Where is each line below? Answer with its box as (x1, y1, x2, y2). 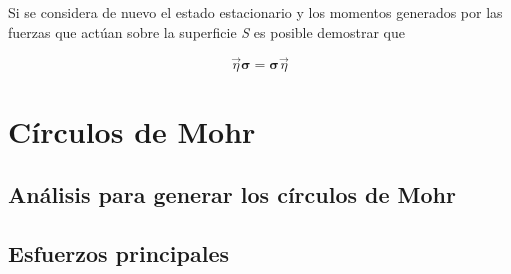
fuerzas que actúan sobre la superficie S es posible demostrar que (8, 21, 406, 42)
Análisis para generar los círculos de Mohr (8, 179, 456, 210)
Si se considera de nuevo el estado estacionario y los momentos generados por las (8, 2, 503, 22)
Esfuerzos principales (8, 237, 229, 268)
